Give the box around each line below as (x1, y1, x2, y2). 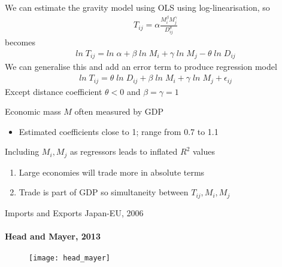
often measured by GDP (74, 105, 163, 118)
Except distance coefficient (5, 85, 102, 97)
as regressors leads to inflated (69, 145, 178, 158)
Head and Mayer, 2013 (5, 230, 101, 242)
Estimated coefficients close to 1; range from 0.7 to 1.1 (19, 125, 219, 137)
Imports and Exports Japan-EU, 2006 (5, 206, 144, 219)
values (192, 145, 215, 158)
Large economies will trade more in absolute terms (19, 165, 205, 178)
